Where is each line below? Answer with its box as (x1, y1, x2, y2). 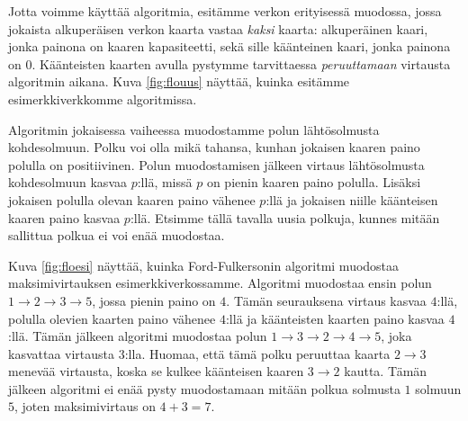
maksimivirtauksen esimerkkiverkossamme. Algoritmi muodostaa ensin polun (8, 273, 432, 292)
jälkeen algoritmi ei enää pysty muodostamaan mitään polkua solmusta (8, 379, 400, 398)
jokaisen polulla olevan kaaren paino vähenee (8, 190, 256, 209)
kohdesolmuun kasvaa (8, 173, 127, 192)
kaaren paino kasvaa (8, 208, 121, 227)
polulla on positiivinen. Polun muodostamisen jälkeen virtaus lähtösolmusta (8, 155, 425, 174)
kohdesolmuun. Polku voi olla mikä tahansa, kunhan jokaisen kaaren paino (8, 138, 420, 157)
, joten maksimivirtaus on (14, 397, 156, 416)
